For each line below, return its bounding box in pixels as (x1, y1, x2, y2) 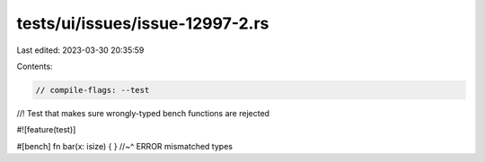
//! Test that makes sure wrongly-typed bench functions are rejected (16, 107, 269, 118)
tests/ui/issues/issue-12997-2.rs (16, 13, 269, 33)
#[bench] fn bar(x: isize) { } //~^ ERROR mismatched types (16, 141, 234, 151)
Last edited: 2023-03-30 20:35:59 (16, 45, 145, 55)
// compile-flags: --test (35, 85, 150, 95)
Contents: (16, 61, 53, 72)
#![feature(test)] (16, 124, 76, 135)
